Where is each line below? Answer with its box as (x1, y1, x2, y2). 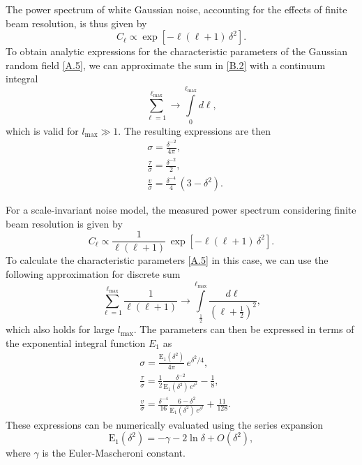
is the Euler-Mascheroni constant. (42, 445, 186, 460)
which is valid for (6, 123, 79, 138)
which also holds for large (6, 322, 114, 337)
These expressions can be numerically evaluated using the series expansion (6, 417, 323, 431)
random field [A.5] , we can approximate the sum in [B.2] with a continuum (6, 57, 326, 72)
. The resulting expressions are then (118, 123, 271, 138)
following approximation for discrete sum (6, 266, 181, 281)
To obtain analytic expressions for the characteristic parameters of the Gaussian (6, 44, 348, 59)
